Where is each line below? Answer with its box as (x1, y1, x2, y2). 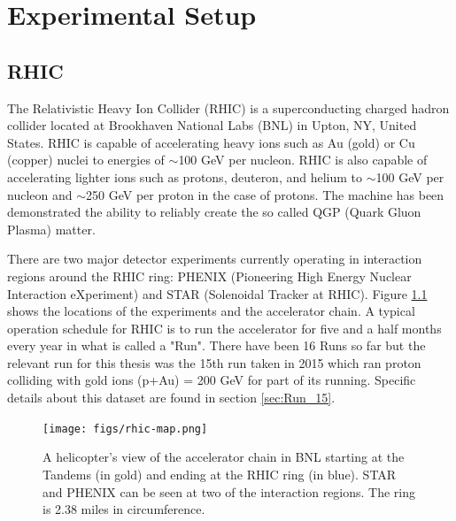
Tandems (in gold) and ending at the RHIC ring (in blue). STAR (43, 464, 397, 483)
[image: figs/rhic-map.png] (43, 422, 208, 435)
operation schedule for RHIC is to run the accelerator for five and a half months (7, 318, 442, 337)
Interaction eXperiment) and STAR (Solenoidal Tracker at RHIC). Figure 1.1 (7, 284, 428, 303)
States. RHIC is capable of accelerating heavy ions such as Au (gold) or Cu (7, 133, 415, 151)
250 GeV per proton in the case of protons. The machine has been (86, 185, 444, 203)
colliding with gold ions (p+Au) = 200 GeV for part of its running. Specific (7, 371, 416, 389)
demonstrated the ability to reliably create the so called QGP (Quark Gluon (7, 203, 421, 221)
